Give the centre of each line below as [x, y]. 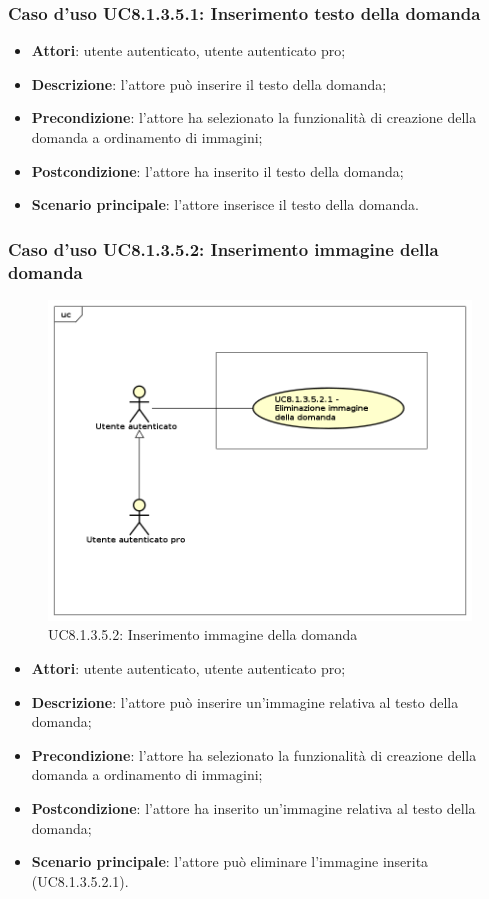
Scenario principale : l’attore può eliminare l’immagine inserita [230, 861]
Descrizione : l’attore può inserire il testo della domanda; [209, 83]
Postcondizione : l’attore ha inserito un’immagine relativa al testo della [253, 807]
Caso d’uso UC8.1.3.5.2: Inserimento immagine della [223, 248]
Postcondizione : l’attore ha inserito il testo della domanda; [217, 170]
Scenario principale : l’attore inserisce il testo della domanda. [225, 204]
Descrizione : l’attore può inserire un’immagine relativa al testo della [245, 701]
